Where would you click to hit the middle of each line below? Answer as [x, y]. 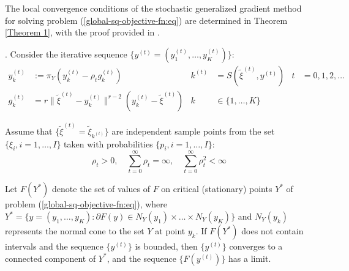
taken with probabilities [108, 143]
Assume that [29, 131]
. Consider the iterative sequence [66, 54]
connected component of [51, 258]
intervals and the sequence [54, 246]
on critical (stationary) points [217, 189]
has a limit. [250, 258]
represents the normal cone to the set [75, 231]
